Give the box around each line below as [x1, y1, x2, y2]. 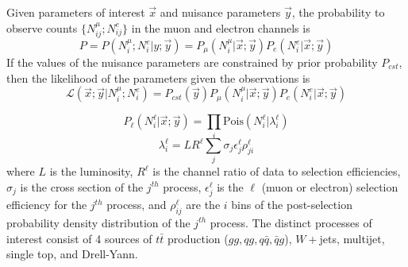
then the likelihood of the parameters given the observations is [6, 69, 310, 86]
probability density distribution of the [6, 214, 191, 230]
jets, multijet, [319, 230, 385, 246]
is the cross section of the [20, 178, 144, 195]
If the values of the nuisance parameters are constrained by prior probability [6, 54, 378, 71]
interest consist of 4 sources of [6, 230, 152, 246]
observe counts [6, 19, 78, 36]
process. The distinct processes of [210, 214, 372, 230]
